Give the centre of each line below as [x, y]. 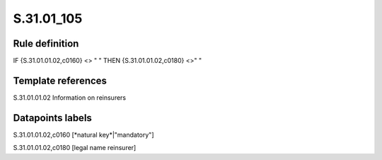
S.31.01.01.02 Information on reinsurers [70, 97]
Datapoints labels [52, 118]
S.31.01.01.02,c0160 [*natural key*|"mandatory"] [83, 135]
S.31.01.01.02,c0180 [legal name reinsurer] [75, 148]
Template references [60, 80]
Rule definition [46, 44]
